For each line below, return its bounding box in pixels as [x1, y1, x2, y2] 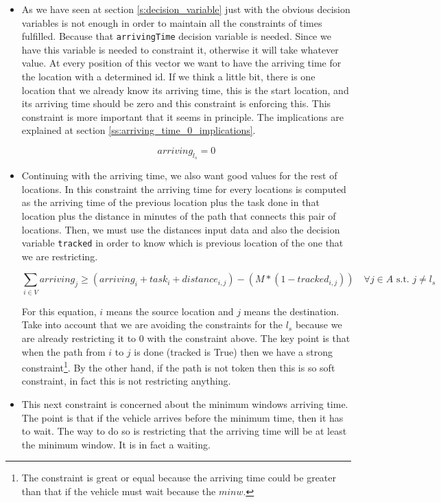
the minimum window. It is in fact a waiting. [21, 437, 211, 451]
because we [295, 317, 342, 332]
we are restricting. [21, 249, 98, 263]
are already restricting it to [21, 330, 136, 345]
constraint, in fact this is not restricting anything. [21, 374, 231, 388]
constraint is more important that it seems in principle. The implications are [21, 109, 344, 124]
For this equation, [21, 304, 97, 318]
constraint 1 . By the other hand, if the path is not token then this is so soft [21, 358, 335, 374]
